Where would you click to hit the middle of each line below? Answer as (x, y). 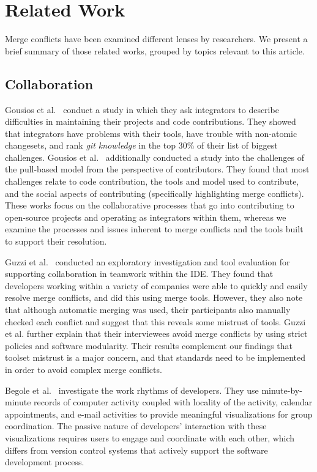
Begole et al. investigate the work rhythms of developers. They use (132, 390)
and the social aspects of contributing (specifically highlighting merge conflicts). (155, 193)
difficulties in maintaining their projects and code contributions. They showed (151, 121)
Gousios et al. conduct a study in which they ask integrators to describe (142, 109)
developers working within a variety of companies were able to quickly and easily (156, 285)
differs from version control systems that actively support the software (136, 450)
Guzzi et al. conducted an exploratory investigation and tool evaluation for (147, 261)
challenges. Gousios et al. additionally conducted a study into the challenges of (155, 157)
